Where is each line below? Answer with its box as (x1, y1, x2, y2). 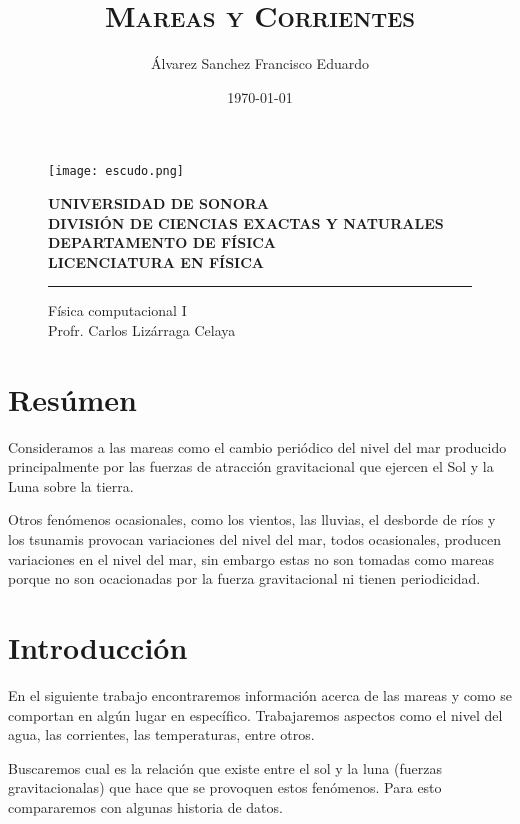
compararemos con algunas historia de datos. (8, 796, 283, 817)
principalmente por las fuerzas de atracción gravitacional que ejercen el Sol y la (8, 456, 494, 477)
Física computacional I (48, 300, 187, 321)
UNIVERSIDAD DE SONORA (48, 192, 270, 213)
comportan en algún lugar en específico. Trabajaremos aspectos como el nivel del (8, 704, 503, 725)
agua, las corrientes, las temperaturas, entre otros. (8, 724, 315, 745)
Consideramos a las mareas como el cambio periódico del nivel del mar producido (8, 436, 507, 457)
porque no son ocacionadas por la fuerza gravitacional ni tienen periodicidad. (8, 568, 481, 589)
